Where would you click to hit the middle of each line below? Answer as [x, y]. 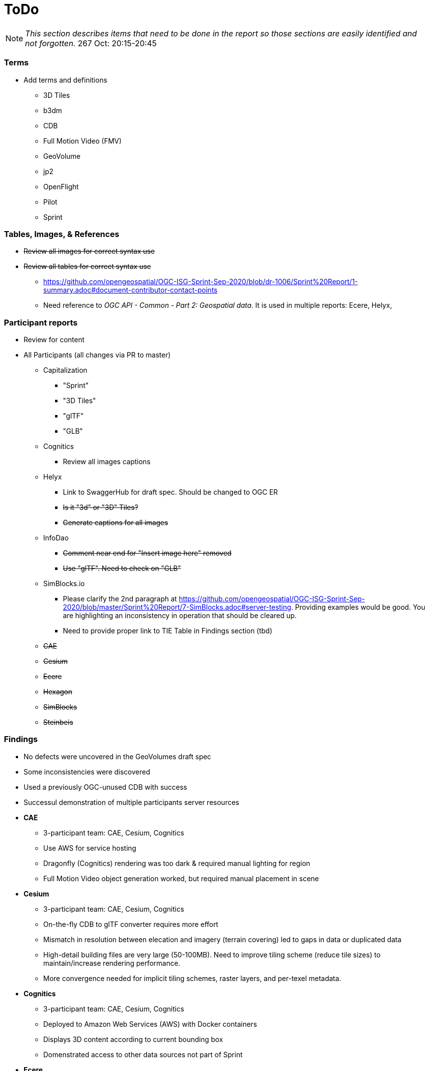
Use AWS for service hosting [90, 848]
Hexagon [58, 692]
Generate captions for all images [115, 522]
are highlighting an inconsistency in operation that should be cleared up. [180, 615]
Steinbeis [58, 722]
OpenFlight [61, 186]
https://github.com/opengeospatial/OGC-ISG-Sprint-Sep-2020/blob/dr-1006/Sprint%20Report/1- [201, 282]
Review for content [54, 340]
